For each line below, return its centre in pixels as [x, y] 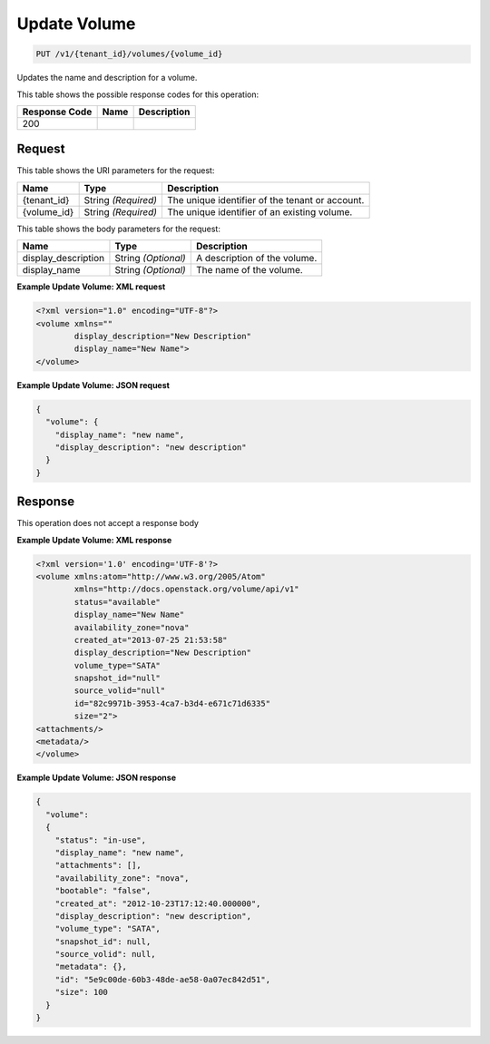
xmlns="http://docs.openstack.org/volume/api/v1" [186, 589]
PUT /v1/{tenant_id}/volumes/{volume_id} [129, 54]
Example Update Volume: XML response [94, 540]
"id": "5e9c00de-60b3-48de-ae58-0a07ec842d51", [163, 979]
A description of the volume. [256, 259]
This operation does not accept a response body [108, 523]
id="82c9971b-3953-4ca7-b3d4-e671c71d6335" [172, 703]
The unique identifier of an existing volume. [260, 211]
